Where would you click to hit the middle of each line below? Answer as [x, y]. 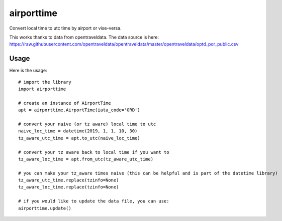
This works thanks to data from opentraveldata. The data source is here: [84, 37]
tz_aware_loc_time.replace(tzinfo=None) [69, 187]
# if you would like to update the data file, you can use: [94, 201]
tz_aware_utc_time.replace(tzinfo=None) [69, 180]
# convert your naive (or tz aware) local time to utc [87, 124]
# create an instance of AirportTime [65, 103]
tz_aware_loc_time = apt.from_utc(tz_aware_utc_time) [86, 159]
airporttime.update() [45, 208]
